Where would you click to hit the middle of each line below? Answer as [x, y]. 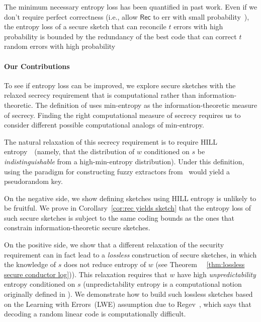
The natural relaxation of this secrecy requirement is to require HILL [111, 141]
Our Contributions [37, 66]
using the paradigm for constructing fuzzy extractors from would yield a [117, 171]
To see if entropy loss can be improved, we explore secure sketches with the [120, 85]
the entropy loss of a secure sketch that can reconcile [85, 26]
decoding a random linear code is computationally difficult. [95, 314]
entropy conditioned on [40, 284]
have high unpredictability [216, 274]
